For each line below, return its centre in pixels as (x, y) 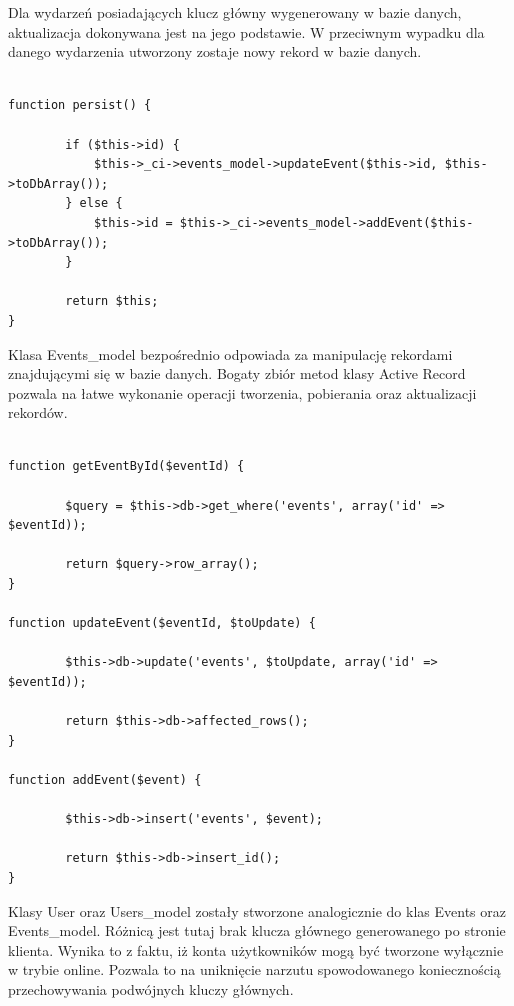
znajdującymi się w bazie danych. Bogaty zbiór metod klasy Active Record (237, 373)
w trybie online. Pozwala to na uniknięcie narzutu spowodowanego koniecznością (254, 969)
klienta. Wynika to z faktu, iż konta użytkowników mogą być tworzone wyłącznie (256, 949)
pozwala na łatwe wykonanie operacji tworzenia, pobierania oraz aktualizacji (242, 392)
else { (101, 203)
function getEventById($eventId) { (126, 466)
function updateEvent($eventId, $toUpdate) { (162, 623)
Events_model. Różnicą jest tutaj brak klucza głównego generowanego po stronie (257, 930)
